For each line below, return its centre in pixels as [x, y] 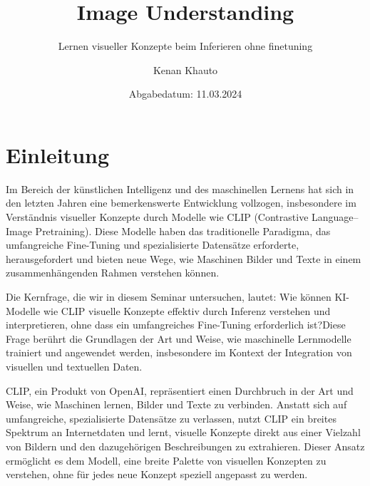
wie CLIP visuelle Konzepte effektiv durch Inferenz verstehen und [187, 310]
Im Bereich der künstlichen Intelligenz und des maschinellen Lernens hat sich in [180, 188]
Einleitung [58, 154]
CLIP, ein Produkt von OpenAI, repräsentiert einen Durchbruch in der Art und [180, 390]
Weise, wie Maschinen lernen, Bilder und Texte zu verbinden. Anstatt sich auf [176, 404]
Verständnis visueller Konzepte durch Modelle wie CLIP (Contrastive [157, 217]
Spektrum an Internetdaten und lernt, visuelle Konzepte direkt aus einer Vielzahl [183, 432]
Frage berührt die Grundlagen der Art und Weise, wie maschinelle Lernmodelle [179, 338]
